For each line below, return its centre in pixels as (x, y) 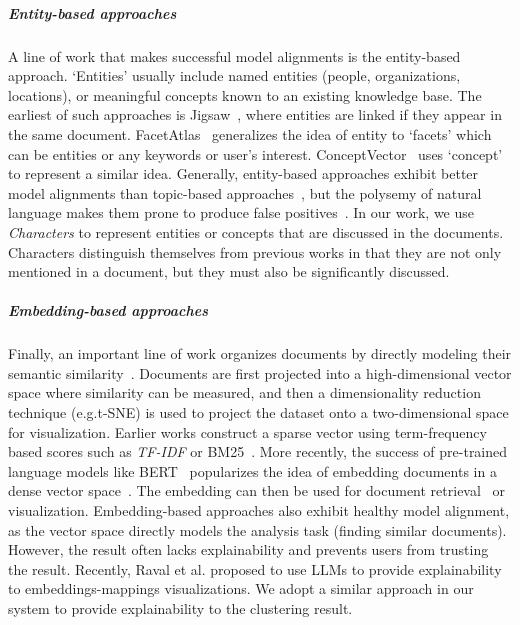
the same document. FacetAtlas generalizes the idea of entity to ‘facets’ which (250, 133)
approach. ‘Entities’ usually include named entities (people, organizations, (234, 75)
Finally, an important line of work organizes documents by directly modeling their (260, 353)
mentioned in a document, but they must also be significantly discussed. (229, 271)
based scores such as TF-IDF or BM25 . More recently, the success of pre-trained (258, 451)
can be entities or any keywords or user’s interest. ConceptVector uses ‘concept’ (255, 153)
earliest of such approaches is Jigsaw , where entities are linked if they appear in (255, 114)
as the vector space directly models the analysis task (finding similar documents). (257, 529)
